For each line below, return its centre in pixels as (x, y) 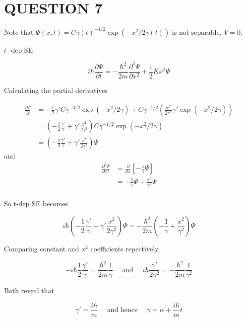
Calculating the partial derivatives (56, 90)
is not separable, (197, 32)
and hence (122, 310)
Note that (19, 32)
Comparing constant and (42, 249)
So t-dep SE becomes (36, 203)
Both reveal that (29, 290)
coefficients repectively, (125, 249)
